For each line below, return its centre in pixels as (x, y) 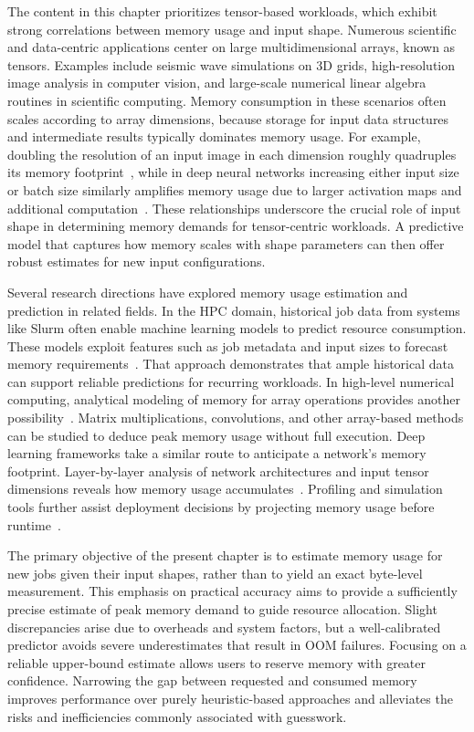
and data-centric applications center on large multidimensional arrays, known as (232, 47)
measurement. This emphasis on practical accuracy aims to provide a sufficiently (232, 591)
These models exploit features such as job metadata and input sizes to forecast (228, 345)
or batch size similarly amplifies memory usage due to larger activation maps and (235, 189)
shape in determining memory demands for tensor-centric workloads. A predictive (236, 226)
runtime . (34, 524)
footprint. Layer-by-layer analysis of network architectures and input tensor (218, 471)
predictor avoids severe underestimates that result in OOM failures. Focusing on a (237, 645)
